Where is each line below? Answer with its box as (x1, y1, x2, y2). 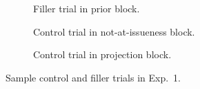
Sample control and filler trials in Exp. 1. (6, 70, 181, 84)
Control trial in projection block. (33, 47, 172, 62)
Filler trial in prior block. (33, 1, 140, 15)
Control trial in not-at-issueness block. (33, 24, 195, 38)
